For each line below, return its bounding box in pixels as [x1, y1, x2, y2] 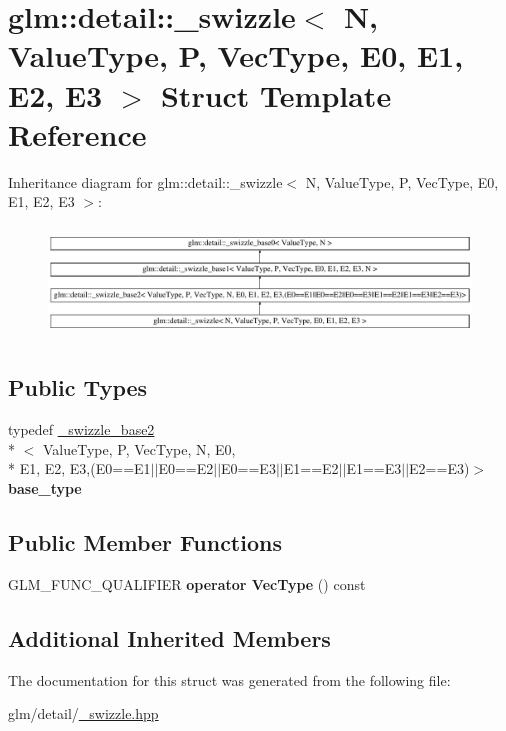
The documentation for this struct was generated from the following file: [8, 669, 451, 690]
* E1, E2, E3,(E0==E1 [8, 458, 151, 479]
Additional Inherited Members [8, 622, 331, 653]
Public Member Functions [8, 526, 282, 557]
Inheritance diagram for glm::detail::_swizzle [8, 171, 283, 192]
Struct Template [160, 74, 392, 115]
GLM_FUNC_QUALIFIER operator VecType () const [8, 573, 366, 594]
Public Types [8, 372, 148, 403]
